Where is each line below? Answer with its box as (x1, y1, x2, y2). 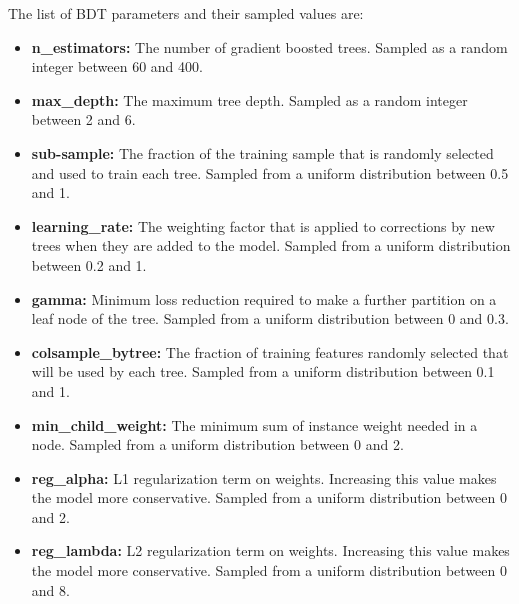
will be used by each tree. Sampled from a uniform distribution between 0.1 (31, 361, 495, 382)
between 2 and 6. (31, 109, 136, 130)
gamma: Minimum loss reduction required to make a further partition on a (31, 288, 497, 309)
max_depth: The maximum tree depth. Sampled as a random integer (31, 89, 468, 110)
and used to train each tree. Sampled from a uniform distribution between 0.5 (31, 162, 509, 183)
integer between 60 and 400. (31, 56, 203, 77)
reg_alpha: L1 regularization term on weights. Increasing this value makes (31, 467, 497, 488)
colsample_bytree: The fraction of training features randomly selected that (31, 341, 509, 362)
